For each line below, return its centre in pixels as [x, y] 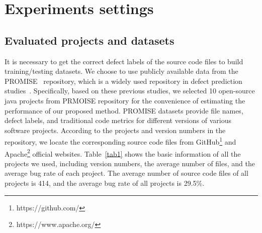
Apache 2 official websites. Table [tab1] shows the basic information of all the [123, 153]
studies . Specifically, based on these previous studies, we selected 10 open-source [130, 91]
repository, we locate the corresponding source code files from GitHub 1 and [120, 141]
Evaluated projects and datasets [90, 40]
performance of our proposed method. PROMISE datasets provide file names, [124, 110]
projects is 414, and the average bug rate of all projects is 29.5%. [105, 183]
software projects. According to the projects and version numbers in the [115, 130]
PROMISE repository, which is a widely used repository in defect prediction [123, 81]
